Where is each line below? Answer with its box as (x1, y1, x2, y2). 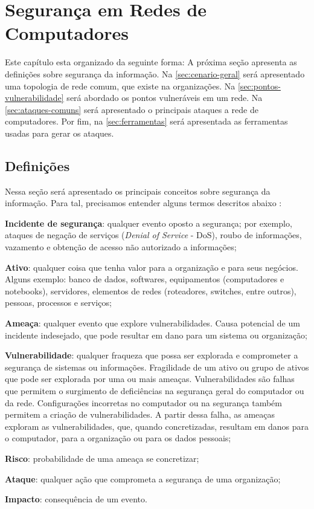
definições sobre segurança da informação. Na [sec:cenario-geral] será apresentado (5, 67, 305, 80)
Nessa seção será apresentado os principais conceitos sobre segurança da (5, 184, 271, 197)
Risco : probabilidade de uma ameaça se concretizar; (5, 452, 199, 464)
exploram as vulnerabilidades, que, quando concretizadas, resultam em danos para (5, 420, 309, 432)
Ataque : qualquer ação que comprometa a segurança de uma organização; (5, 472, 281, 485)
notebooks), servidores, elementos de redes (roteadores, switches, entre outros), (5, 284, 296, 297)
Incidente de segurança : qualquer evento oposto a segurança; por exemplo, (5, 216, 292, 229)
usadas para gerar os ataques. (5, 126, 114, 139)
